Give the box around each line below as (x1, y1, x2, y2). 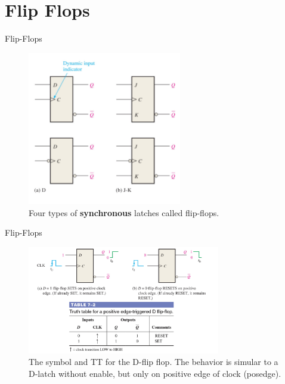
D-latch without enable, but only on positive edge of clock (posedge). (29, 367, 281, 379)
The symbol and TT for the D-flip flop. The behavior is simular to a (29, 355, 278, 368)
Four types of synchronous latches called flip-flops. (29, 206, 219, 218)
